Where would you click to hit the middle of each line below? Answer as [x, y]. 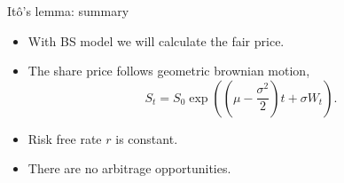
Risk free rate [65, 138]
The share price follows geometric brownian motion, [169, 71]
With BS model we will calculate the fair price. [156, 40]
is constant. [147, 138]
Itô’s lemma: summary [68, 11]
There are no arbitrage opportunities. [129, 168]
